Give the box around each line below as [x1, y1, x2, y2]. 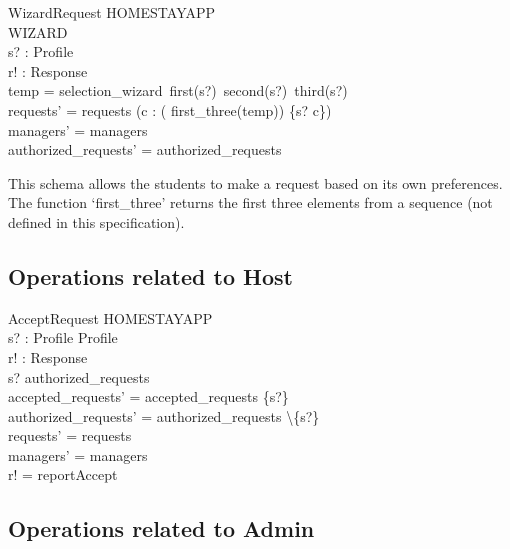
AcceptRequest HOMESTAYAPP [8, 307, 213, 328]
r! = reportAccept [8, 464, 118, 485]
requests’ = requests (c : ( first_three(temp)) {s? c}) [8, 99, 332, 120]
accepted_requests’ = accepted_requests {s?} [8, 386, 289, 407]
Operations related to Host [8, 260, 293, 291]
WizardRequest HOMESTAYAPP [8, 2, 216, 22]
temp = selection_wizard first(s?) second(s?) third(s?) [8, 80, 348, 101]
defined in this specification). [8, 211, 185, 232]
